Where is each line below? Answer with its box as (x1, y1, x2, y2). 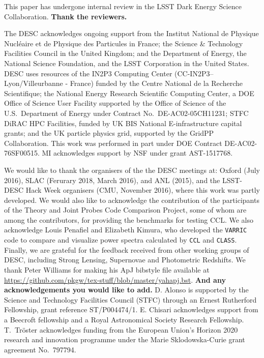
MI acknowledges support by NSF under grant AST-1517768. (42, 147, 233, 158)
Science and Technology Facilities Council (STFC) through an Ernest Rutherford (4, 294, 257, 305)
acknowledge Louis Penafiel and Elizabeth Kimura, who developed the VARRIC (4, 224, 247, 235)
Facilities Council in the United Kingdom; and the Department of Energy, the (4, 48, 247, 58)
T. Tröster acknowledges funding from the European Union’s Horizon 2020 (4, 324, 238, 335)
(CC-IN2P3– (174, 68, 214, 78)
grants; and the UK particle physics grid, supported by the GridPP (4, 128, 214, 138)
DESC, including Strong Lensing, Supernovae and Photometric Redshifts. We (4, 254, 246, 265)
